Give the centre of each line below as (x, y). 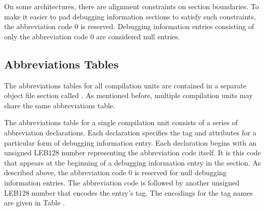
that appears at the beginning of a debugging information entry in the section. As (132, 162)
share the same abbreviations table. (60, 105)
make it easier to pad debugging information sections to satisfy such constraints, (130, 16)
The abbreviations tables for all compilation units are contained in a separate (125, 85)
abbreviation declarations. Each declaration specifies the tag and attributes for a (130, 132)
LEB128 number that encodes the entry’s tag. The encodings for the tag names (128, 192)
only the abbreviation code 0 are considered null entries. (92, 36)
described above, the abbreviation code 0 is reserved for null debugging (115, 172)
